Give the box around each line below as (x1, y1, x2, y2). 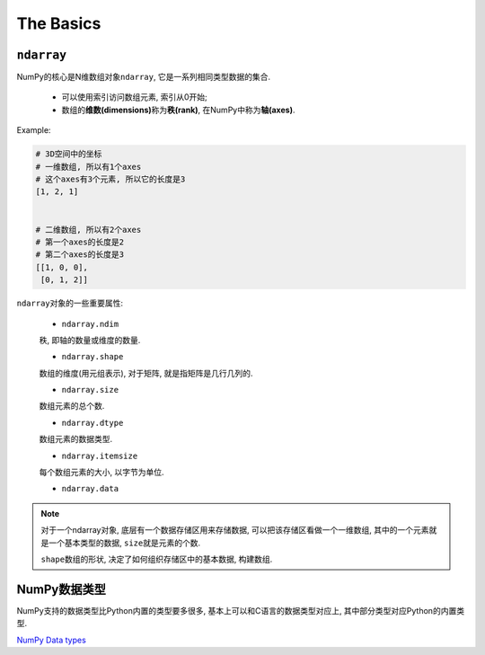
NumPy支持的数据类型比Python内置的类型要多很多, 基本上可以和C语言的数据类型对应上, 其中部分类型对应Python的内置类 (16, 605, 465, 615)
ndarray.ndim (61, 319, 119, 329)
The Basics (16, 13, 101, 33)
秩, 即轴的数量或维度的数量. (39, 334, 141, 345)
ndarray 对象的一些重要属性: (16, 297, 124, 309)
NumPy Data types (16, 634, 87, 645)
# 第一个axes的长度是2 (35, 236, 125, 247)
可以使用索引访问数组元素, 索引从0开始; (61, 92, 208, 102)
